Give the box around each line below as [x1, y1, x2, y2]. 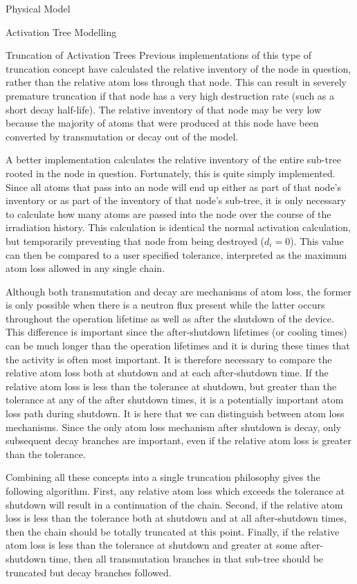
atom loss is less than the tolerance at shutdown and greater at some [6, 538, 297, 552]
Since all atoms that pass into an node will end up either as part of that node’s [6, 179, 342, 194]
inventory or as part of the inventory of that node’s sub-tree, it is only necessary [6, 193, 346, 208]
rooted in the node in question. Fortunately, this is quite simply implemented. [6, 165, 336, 180]
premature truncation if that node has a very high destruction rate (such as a [6, 88, 335, 102]
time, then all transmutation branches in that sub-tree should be [49, 551, 324, 565]
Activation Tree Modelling [6, 24, 117, 39]
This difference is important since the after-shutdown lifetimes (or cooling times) [6, 325, 347, 339]
